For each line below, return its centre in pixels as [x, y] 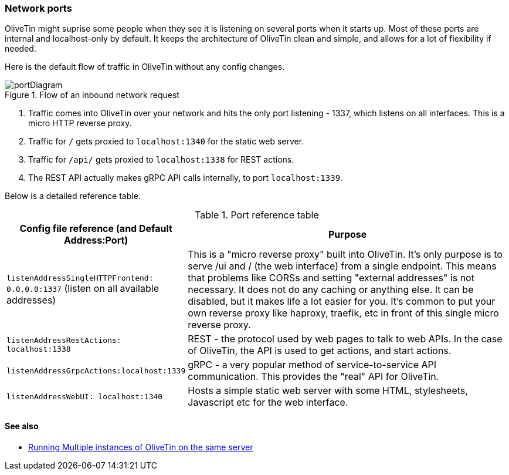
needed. [21, 49]
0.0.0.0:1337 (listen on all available [83, 288]
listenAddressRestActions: [64, 341]
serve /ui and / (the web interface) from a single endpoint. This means [342, 266]
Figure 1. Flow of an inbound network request [92, 95]
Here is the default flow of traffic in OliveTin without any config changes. [145, 67]
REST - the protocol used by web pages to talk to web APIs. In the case [345, 339]
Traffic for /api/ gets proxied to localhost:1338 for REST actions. [161, 160]
